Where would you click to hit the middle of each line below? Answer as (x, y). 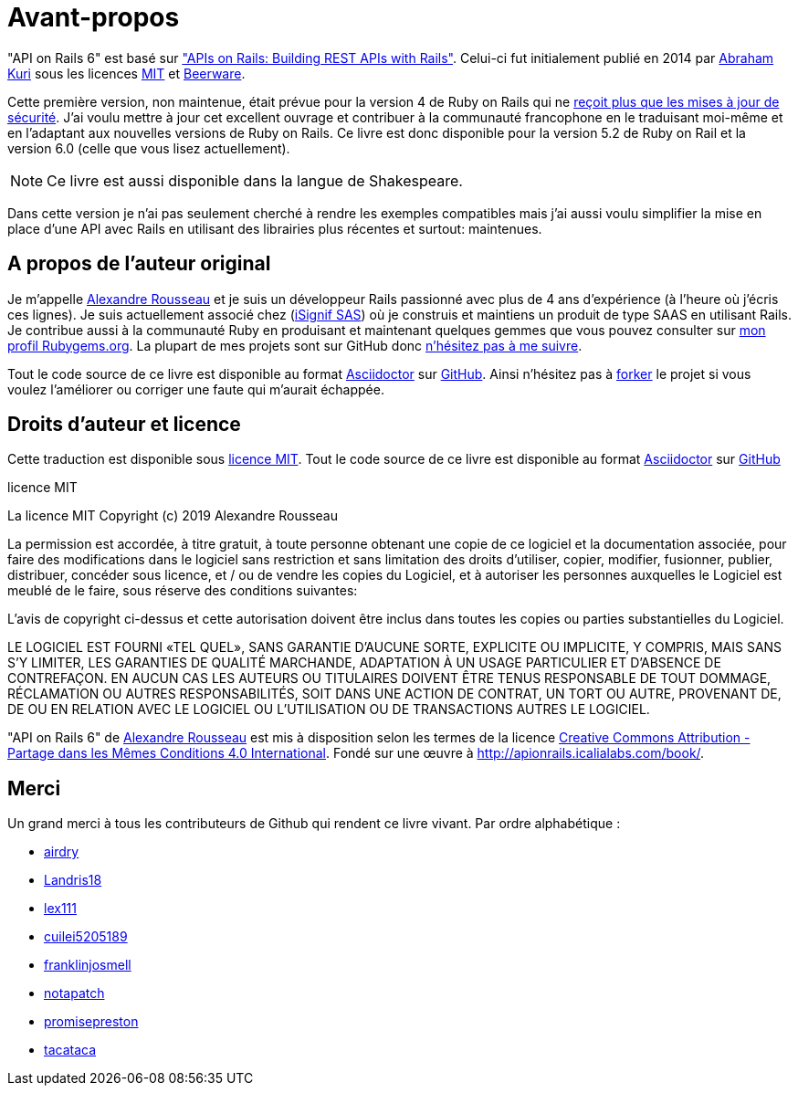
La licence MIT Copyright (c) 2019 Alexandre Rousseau (173, 516)
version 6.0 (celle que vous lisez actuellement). (149, 148)
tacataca (70, 1050)
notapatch (74, 993)
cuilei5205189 (86, 937)
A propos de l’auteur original (139, 264)
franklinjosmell (88, 965)
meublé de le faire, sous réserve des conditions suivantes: (183, 591)
